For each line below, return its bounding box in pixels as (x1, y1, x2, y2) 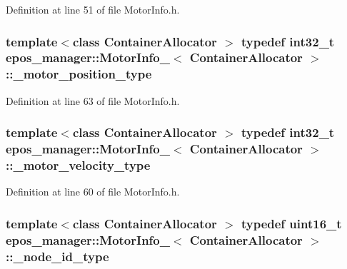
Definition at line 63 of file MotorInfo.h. (6, 93, 180, 108)
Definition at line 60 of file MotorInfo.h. (6, 184, 180, 199)
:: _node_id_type (6, 247, 109, 265)
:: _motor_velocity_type (6, 156, 151, 174)
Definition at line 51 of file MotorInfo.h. (6, 2, 180, 16)
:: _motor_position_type (6, 65, 152, 83)
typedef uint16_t (241, 214, 342, 232)
